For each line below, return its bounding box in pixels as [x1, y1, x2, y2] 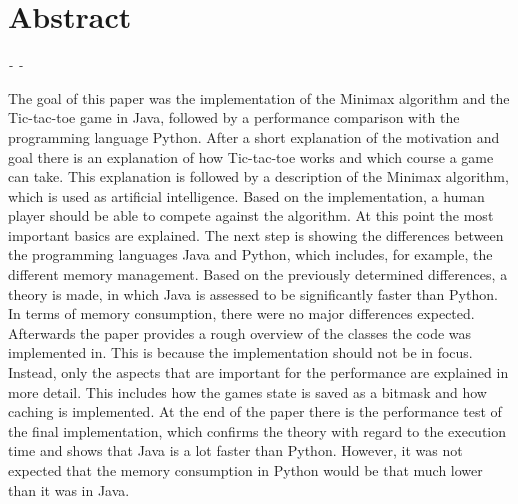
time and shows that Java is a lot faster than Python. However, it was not [8, 440, 463, 461]
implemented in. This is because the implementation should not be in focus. [8, 342, 473, 363]
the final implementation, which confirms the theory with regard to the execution [8, 420, 507, 441]
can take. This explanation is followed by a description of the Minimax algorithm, [8, 166, 509, 187]
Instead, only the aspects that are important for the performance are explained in [8, 362, 509, 383]
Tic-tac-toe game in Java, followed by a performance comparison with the [8, 107, 460, 128]
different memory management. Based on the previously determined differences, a [8, 264, 508, 285]
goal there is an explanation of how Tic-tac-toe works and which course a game [8, 146, 494, 167]
